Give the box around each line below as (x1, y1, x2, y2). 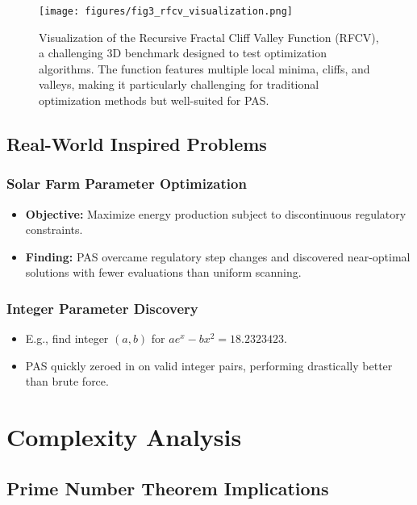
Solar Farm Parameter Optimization (6, 173, 247, 194)
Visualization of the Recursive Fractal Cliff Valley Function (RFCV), (39, 28, 379, 45)
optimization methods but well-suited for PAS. (39, 92, 269, 109)
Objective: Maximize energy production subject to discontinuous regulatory (25, 205, 407, 222)
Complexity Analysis (6, 420, 242, 453)
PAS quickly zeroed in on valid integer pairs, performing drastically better (25, 357, 393, 374)
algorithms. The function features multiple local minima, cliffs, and (39, 60, 370, 77)
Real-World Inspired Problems (6, 131, 267, 157)
